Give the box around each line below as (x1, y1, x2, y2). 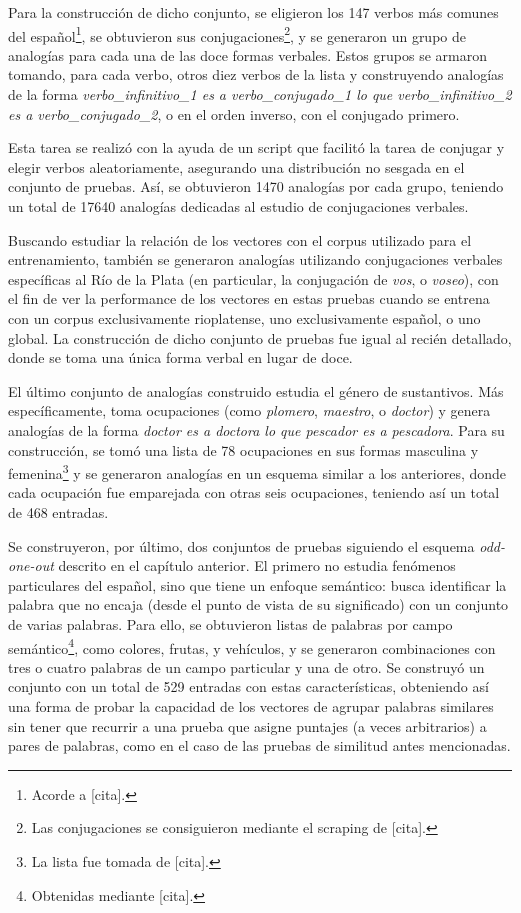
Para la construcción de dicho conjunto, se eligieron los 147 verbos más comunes (8, 2, 499, 22)
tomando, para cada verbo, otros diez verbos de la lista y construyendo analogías (8, 64, 504, 85)
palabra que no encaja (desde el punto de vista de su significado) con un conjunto (8, 594, 509, 615)
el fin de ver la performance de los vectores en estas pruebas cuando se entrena (8, 288, 490, 309)
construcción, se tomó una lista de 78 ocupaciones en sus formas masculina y (8, 439, 479, 460)
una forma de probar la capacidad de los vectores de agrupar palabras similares (8, 695, 494, 716)
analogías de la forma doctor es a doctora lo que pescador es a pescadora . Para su (8, 419, 505, 440)
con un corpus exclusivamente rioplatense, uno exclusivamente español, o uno (8, 307, 481, 328)
